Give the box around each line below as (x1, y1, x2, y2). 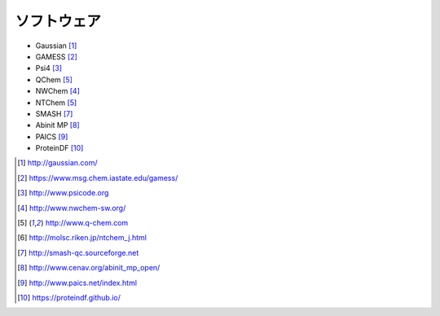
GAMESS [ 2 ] (35, 51, 77, 61)
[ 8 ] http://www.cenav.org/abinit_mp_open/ (17, 263, 161, 273)
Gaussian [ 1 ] (35, 41, 77, 50)
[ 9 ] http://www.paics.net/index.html (17, 278, 138, 287)
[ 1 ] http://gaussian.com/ (17, 158, 98, 168)
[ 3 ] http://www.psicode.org (17, 188, 109, 198)
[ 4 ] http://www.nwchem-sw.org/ (17, 203, 126, 213)
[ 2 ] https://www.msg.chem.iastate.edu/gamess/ (17, 173, 178, 182)
